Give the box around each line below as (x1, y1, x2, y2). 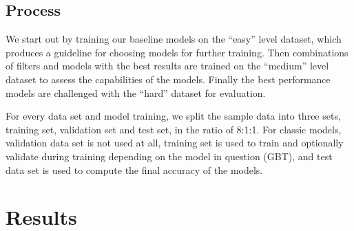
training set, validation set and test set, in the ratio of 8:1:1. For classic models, (6, 122, 342, 136)
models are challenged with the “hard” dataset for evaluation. (6, 85, 266, 100)
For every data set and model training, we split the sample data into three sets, (6, 109, 341, 123)
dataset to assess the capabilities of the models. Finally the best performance (6, 71, 331, 86)
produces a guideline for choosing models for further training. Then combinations (6, 45, 348, 59)
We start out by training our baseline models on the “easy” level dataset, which (6, 32, 342, 46)
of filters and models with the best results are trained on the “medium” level (6, 58, 329, 73)
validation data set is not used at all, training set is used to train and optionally (6, 135, 344, 150)
